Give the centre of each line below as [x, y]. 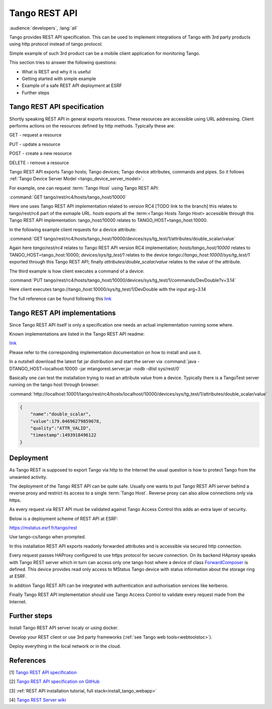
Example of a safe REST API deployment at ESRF [72, 85]
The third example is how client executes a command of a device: [77, 271]
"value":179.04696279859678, [66, 421]
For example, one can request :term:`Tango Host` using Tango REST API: [84, 188]
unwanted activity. [28, 477]
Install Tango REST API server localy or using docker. [64, 628]
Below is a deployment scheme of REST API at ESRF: [64, 518]
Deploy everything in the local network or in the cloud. [65, 646]
